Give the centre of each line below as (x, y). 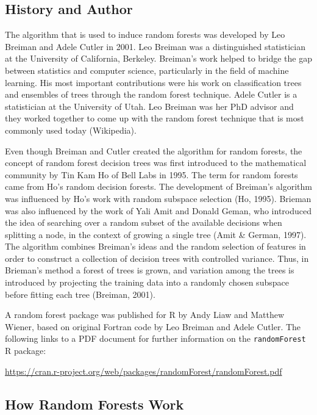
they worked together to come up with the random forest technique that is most (155, 118)
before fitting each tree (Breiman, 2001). (80, 294)
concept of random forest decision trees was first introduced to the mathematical (156, 163)
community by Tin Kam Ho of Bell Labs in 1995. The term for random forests (151, 174)
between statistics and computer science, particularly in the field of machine (147, 70)
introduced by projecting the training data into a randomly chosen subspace (147, 282)
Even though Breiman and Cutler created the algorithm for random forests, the (154, 150)
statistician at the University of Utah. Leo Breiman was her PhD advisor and (149, 106)
